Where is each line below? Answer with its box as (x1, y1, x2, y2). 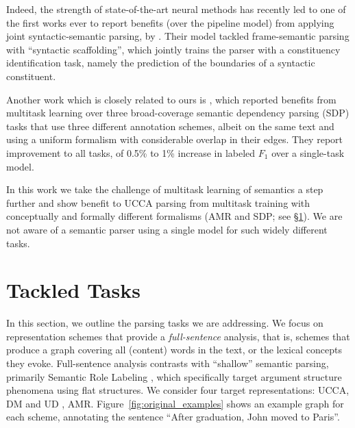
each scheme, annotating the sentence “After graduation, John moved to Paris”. (6, 410, 340, 424)
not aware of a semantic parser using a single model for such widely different (6, 222, 328, 236)
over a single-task (271, 145, 345, 160)
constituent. (6, 68, 56, 83)
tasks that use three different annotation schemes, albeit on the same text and (6, 118, 334, 133)
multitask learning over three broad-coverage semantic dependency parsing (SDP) (6, 105, 350, 120)
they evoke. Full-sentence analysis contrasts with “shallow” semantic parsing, (6, 356, 329, 370)
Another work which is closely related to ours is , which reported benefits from (6, 92, 336, 106)
